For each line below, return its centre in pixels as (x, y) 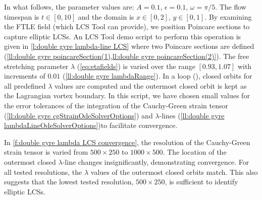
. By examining (228, 16)
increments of (25, 76)
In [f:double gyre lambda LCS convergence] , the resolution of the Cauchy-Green (127, 142)
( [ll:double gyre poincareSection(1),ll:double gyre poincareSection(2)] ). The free (127, 56)
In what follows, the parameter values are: (69, 7)
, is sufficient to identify (201, 182)
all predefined (25, 85)
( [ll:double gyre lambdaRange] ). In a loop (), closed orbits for (158, 76)
